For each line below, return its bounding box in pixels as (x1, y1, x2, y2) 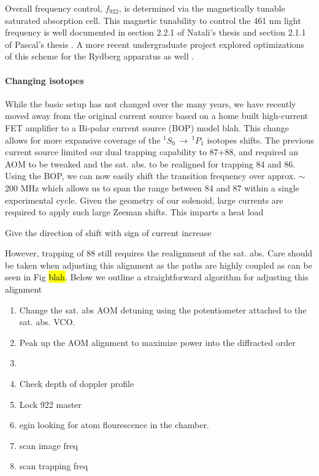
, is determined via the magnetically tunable (118, 2, 285, 14)
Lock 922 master (19, 397, 82, 410)
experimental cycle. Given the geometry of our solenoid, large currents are (5, 193, 283, 206)
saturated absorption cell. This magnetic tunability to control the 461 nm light (5, 13, 301, 26)
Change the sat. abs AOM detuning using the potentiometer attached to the (19, 303, 307, 316)
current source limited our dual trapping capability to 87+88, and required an (5, 145, 298, 158)
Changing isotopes (5, 74, 84, 86)
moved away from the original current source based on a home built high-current (5, 109, 309, 122)
